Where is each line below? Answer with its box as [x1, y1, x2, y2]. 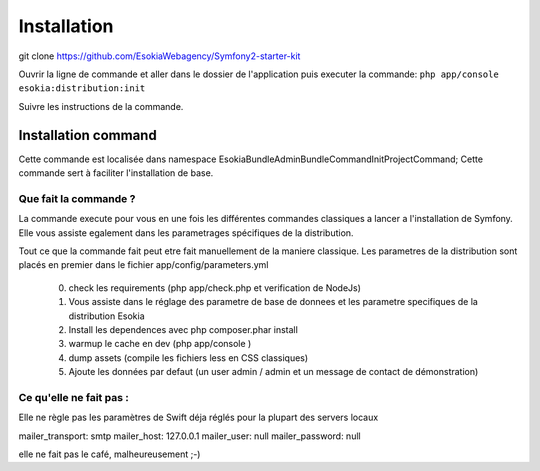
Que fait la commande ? [18, 191, 136, 205]
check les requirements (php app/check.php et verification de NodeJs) [68, 281, 362, 294]
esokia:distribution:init [18, 83, 146, 94]
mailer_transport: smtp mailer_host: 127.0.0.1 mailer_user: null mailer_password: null [18, 430, 361, 442]
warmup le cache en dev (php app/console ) [68, 338, 252, 350]
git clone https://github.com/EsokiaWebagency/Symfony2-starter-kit [18, 50, 301, 62]
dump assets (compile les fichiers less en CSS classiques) [68, 351, 309, 364]
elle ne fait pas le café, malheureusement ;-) [18, 448, 201, 460]
